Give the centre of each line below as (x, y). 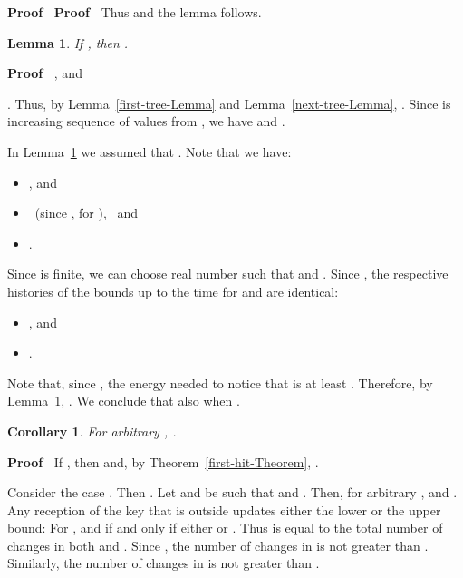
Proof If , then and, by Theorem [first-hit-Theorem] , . (163, 461)
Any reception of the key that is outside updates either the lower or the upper (224, 509)
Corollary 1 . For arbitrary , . (92, 431)
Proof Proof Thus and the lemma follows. (135, 12)
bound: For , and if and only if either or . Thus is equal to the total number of (225, 528)
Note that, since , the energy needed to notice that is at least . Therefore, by (220, 382)
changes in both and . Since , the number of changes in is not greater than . (218, 545)
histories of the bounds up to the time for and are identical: (173, 291)
